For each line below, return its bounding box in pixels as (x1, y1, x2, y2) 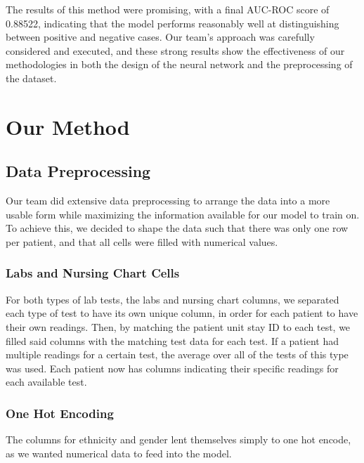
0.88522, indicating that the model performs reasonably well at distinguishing (6, 15, 339, 30)
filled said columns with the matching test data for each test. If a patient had (6, 333, 339, 348)
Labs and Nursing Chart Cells (6, 264, 180, 282)
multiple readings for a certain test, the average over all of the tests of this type (6, 347, 349, 362)
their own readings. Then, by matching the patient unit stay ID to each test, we (6, 319, 351, 334)
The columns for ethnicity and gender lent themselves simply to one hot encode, (6, 432, 351, 447)
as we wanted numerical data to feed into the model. (6, 445, 232, 460)
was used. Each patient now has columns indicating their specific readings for (6, 360, 339, 375)
